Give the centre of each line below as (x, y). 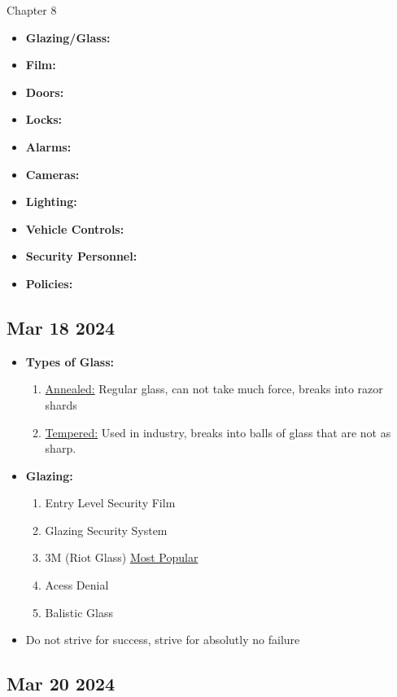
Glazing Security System (106, 530)
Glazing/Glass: (68, 37)
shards (61, 404)
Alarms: (48, 146)
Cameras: (52, 174)
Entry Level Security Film (110, 503)
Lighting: (51, 202)
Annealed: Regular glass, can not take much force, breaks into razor (214, 389)
